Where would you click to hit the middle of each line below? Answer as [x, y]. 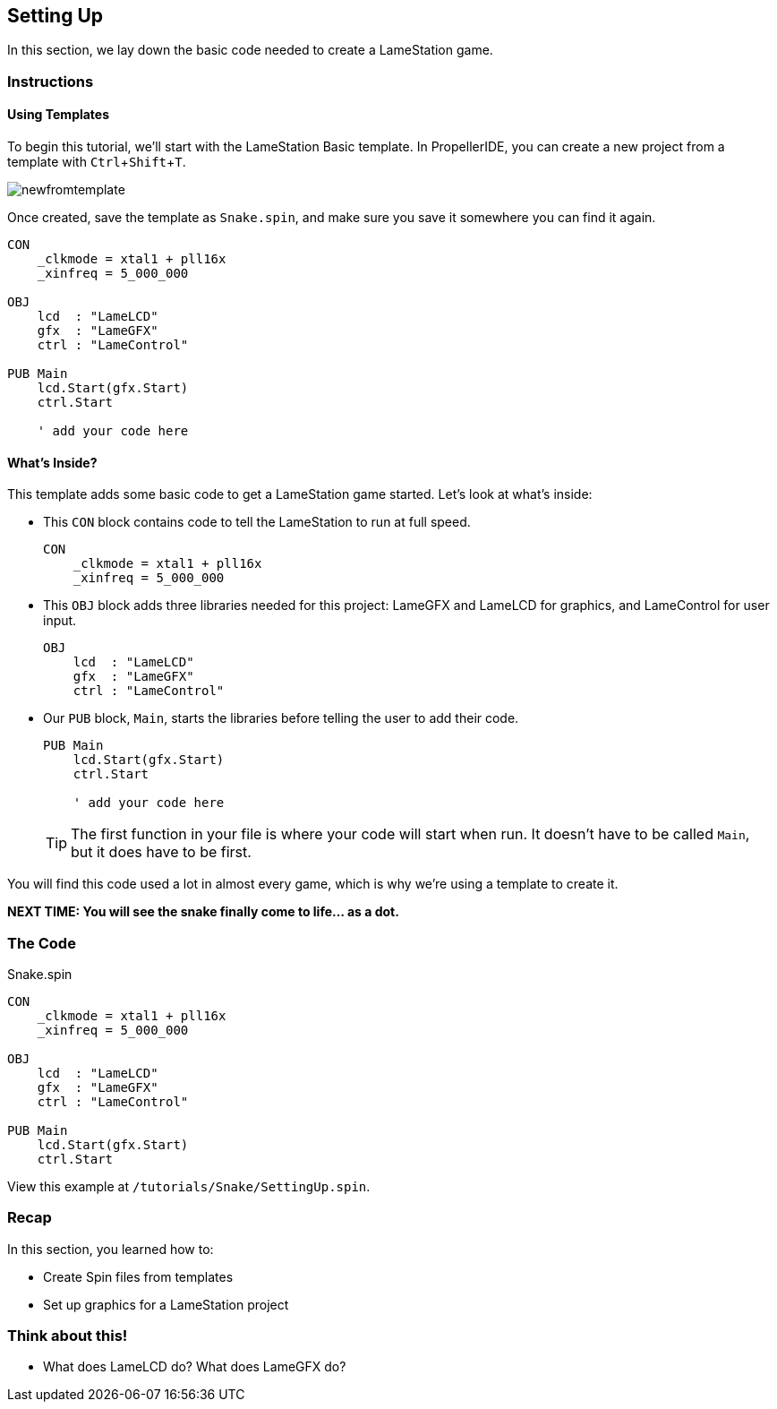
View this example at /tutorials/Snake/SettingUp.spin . [189, 1186]
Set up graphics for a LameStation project [166, 1304]
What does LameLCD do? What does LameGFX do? [195, 1367]
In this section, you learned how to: [111, 1249]
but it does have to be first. [161, 852]
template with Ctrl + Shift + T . [97, 162]
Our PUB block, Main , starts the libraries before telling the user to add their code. [281, 718]
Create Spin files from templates [138, 1276]
